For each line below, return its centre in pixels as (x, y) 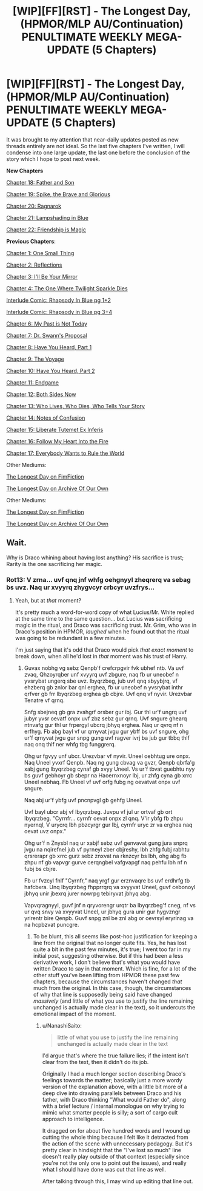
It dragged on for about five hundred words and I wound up (116, 1131)
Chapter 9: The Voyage (35, 359)
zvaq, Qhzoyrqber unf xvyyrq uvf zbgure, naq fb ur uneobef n (101, 675)
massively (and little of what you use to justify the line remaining (113, 1001)
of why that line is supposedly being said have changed (103, 995)
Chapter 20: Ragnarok (34, 206)
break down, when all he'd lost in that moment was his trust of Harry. (101, 657)
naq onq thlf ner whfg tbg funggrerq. (70, 745)
